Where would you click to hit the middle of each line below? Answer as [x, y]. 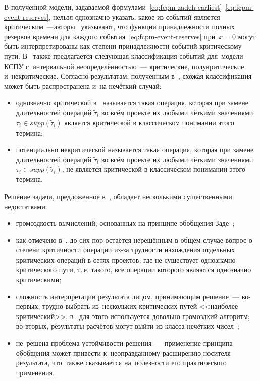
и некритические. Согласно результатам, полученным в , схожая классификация [128, 76]
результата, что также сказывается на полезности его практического [121, 363]
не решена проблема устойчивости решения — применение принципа [124, 343]
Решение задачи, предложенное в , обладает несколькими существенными [118, 196]
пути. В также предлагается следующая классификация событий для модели [124, 56]
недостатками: [26, 206]
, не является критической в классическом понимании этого [153, 169]
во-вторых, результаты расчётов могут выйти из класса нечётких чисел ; [127, 326]
